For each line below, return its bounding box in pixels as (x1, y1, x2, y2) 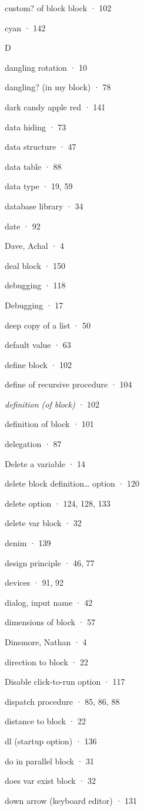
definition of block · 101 (5, 418, 94, 430)
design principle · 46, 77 (5, 556, 95, 569)
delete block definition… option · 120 (5, 477, 140, 490)
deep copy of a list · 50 (5, 319, 91, 331)
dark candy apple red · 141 (5, 100, 106, 113)
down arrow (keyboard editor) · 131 (5, 794, 137, 806)
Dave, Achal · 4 (5, 239, 64, 252)
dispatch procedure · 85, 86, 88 (5, 695, 120, 707)
